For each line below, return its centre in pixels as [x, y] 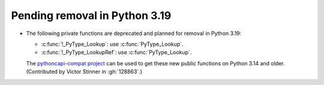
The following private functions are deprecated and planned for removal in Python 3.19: [134, 33]
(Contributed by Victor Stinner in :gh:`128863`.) [84, 72]
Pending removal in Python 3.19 [91, 15]
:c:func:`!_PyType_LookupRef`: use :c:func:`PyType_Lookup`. [116, 52]
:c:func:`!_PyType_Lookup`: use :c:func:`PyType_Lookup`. [112, 44]
